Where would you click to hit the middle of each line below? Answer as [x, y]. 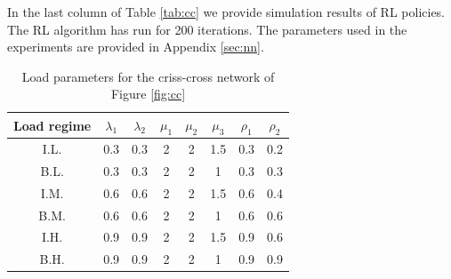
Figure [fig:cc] [148, 94]
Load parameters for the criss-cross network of [148, 76]
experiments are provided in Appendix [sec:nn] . [136, 47]
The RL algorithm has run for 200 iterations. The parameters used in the [207, 29]
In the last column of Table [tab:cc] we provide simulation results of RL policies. [226, 12]
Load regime [52, 125]
